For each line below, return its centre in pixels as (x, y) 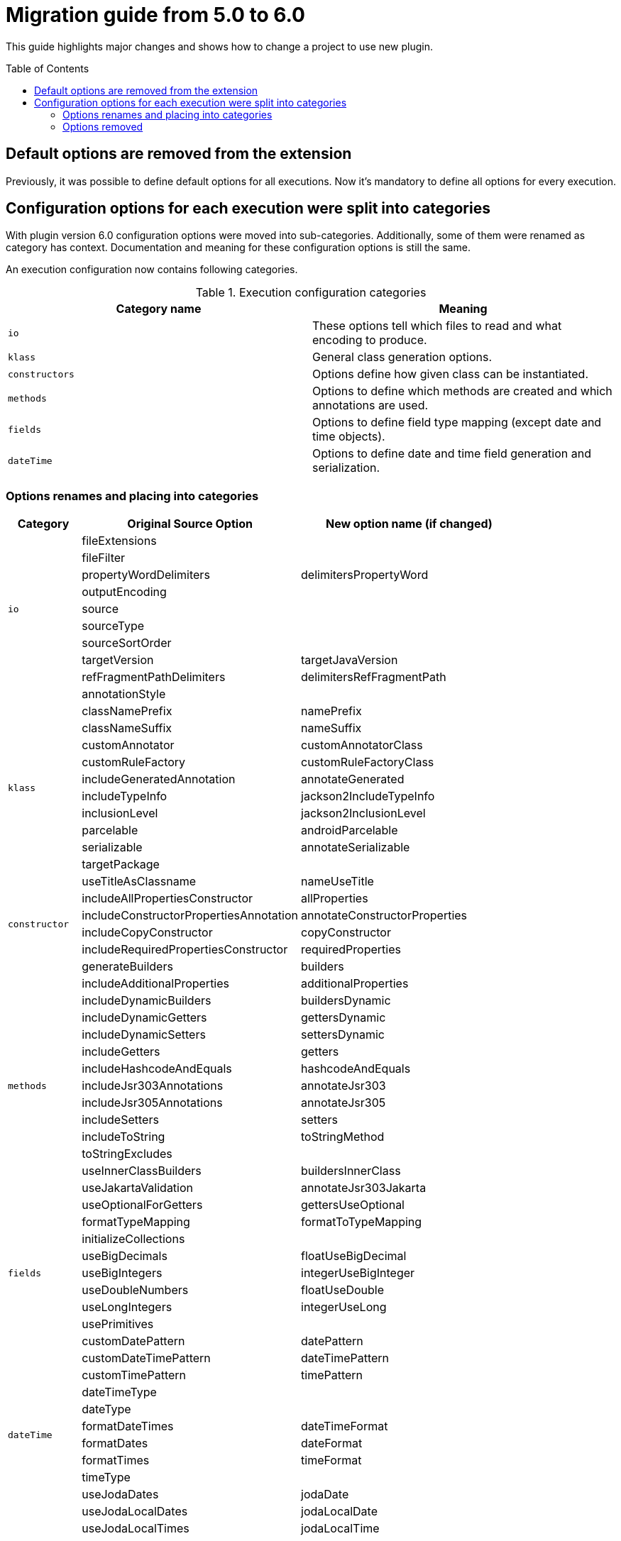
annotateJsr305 (344, 1103)
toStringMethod (343, 1137)
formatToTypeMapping (362, 1222)
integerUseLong (344, 1307)
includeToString (123, 1137)
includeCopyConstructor (147, 933)
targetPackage (121, 865)
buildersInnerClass (351, 1171)
